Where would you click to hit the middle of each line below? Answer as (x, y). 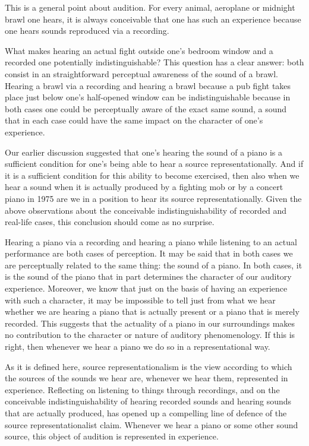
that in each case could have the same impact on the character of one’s (134, 120)
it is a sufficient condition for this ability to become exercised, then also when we (152, 175)
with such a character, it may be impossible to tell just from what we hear (140, 300)
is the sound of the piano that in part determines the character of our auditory (148, 276)
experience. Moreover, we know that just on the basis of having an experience (146, 288)
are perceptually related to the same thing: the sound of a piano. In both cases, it (154, 265)
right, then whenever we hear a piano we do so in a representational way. (138, 347)
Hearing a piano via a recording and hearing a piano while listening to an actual (151, 241)
